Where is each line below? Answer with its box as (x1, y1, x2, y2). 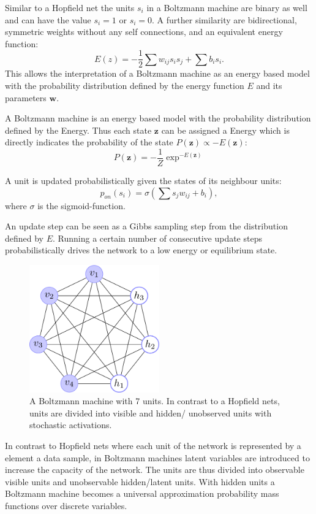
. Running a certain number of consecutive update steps (53, 231, 262, 244)
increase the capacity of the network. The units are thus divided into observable (5, 463, 304, 476)
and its (256, 79, 282, 92)
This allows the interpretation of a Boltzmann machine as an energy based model (5, 67, 310, 80)
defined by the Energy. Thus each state (5, 123, 152, 136)
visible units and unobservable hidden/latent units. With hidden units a (5, 475, 275, 488)
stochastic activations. (29, 418, 112, 431)
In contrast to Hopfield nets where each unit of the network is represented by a (5, 439, 301, 452)
